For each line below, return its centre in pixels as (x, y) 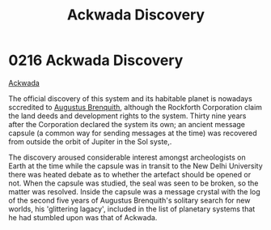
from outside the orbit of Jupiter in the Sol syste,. (90, 141)
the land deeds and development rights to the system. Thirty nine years (127, 116)
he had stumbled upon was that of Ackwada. (83, 217)
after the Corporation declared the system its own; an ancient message (127, 124)
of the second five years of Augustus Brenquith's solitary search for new (129, 200)
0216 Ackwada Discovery (96, 60)
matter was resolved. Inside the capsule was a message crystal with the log (134, 191)
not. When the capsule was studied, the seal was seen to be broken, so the (133, 183)
